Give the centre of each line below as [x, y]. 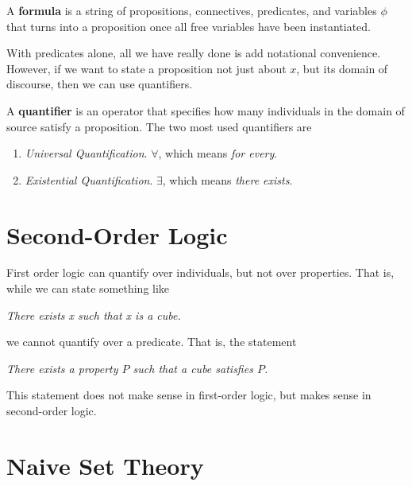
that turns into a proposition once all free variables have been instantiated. [189, 26]
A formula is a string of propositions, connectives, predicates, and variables [192, 10]
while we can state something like [88, 288]
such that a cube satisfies [193, 368]
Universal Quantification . [86, 153]
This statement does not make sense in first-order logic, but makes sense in [189, 395]
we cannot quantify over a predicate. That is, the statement [152, 342]
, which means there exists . [227, 179]
